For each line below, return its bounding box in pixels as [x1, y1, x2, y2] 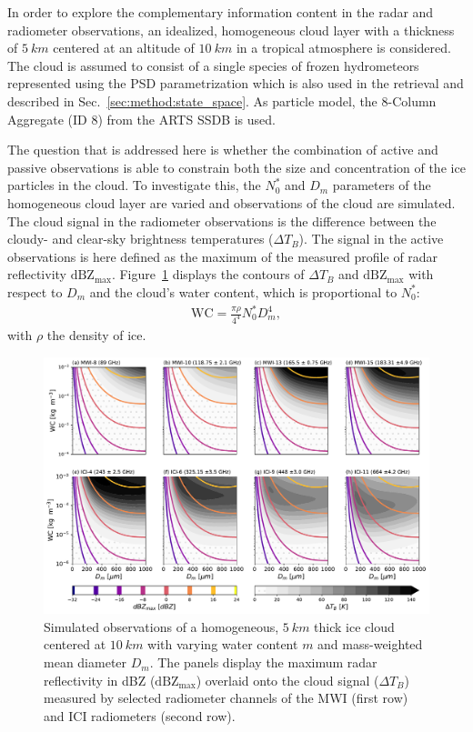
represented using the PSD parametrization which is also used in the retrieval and [7, 74, 464, 93]
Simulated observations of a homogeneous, [44, 617, 279, 636]
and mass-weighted [317, 635, 423, 654]
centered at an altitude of [53, 38, 195, 57]
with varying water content [147, 635, 298, 654]
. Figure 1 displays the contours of [111, 265, 305, 284]
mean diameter [44, 653, 127, 672]
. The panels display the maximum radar [149, 653, 377, 672]
